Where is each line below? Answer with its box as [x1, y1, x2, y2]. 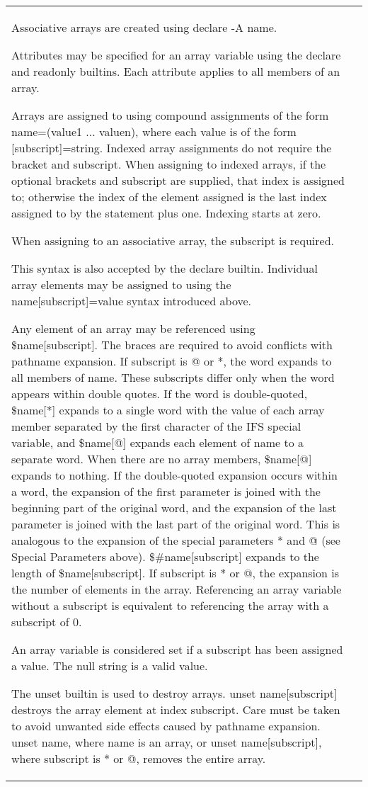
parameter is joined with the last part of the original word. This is [11, 516, 340, 532]
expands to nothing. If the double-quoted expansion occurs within [11, 467, 338, 483]
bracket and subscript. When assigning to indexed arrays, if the [11, 156, 326, 172]
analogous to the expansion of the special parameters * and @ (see [11, 532, 340, 548]
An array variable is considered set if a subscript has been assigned [11, 641, 343, 657]
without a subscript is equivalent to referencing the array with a [11, 597, 329, 613]
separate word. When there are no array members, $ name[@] [11, 451, 312, 467]
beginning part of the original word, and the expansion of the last [11, 499, 337, 516]
